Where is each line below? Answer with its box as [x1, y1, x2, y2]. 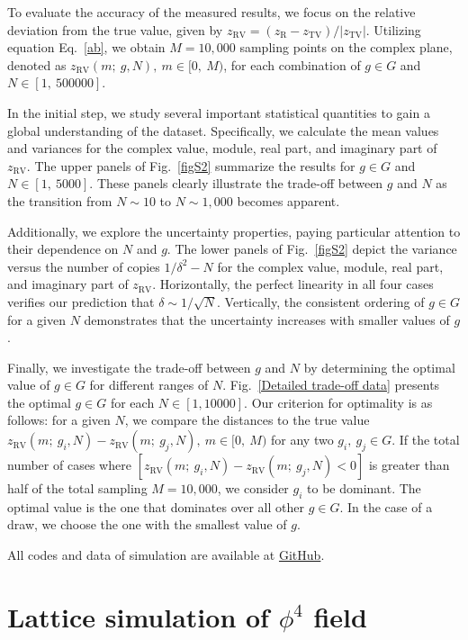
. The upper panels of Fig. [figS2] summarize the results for [26, 156, 355, 175]
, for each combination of [223, 55, 361, 74]
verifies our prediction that [7, 292, 155, 311]
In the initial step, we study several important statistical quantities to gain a [7, 103, 430, 122]
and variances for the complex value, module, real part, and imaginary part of [7, 139, 437, 158]
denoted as [7, 55, 67, 74]
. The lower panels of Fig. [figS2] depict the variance [166, 239, 457, 258]
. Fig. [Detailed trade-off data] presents [222, 375, 440, 394]
